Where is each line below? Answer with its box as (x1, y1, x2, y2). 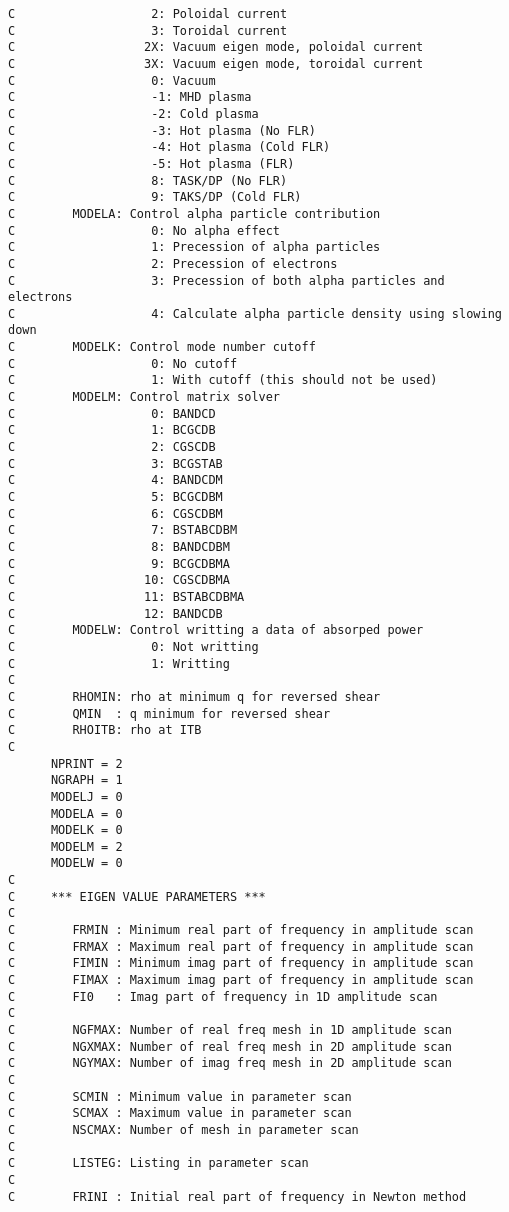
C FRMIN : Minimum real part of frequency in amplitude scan (8, 923, 474, 938)
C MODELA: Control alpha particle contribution (8, 206, 381, 221)
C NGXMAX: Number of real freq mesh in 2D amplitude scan (8, 1039, 452, 1054)
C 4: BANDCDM (8, 473, 223, 488)
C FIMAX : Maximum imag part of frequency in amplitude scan (8, 973, 474, 988)
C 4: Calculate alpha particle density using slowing (8, 306, 502, 321)
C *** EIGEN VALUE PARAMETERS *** (8, 889, 266, 904)
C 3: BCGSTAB (8, 456, 223, 471)
